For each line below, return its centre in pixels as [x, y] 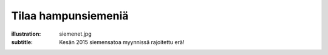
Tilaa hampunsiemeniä [70, 16]
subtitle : [22, 42]
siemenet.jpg [75, 34]
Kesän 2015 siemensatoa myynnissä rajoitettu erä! [122, 42]
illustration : [26, 34]
